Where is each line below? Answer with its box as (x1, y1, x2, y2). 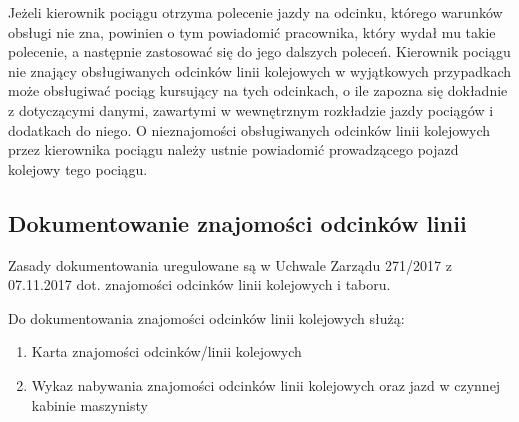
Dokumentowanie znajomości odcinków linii (8, 207, 467, 238)
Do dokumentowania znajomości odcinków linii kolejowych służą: (8, 307, 405, 328)
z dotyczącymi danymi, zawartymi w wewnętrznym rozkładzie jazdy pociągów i (8, 99, 494, 120)
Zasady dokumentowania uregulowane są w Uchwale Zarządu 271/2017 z (8, 254, 452, 275)
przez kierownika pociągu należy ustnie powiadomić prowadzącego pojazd (8, 139, 459, 160)
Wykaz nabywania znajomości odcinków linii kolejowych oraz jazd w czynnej (31, 374, 501, 395)
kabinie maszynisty (31, 394, 148, 415)
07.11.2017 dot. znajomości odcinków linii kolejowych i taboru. (8, 274, 391, 295)
